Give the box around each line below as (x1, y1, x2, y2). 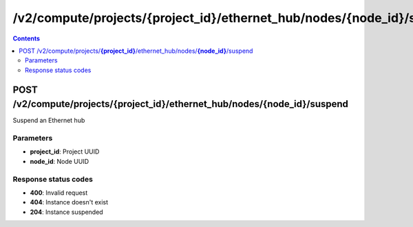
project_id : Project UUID (30, 147, 100, 156)
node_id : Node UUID (30, 157, 89, 165)
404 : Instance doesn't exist (30, 198, 109, 206)
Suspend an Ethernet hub (12, 117, 85, 125)
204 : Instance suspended (30, 208, 103, 216)
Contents (12, 34, 41, 43)
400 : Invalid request (30, 189, 88, 197)
